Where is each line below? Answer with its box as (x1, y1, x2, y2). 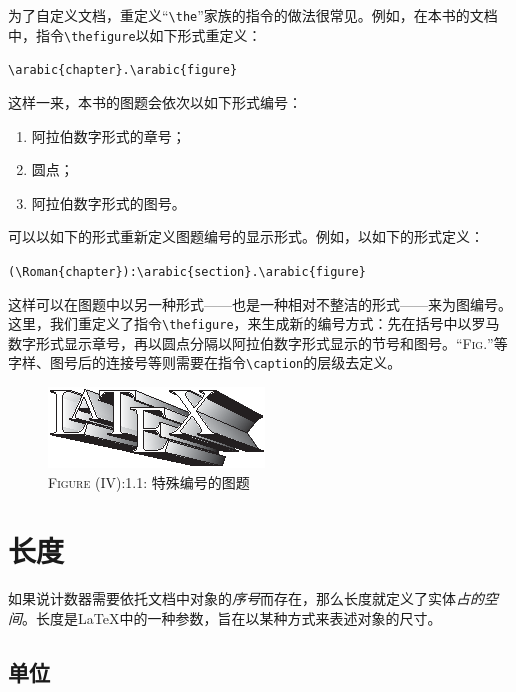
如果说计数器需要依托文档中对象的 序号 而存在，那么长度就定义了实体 (8, 588, 456, 609)
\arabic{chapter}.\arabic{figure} (8, 63, 238, 78)
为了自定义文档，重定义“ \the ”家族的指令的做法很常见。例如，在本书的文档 (8, 5, 498, 25)
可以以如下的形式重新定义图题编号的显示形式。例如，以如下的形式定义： (8, 226, 484, 247)
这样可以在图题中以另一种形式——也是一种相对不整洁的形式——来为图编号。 (8, 293, 512, 314)
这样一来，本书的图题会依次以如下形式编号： (8, 91, 302, 112)
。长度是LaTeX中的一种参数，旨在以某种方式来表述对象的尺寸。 (22, 608, 442, 628)
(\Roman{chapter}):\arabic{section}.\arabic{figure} (8, 264, 366, 279)
